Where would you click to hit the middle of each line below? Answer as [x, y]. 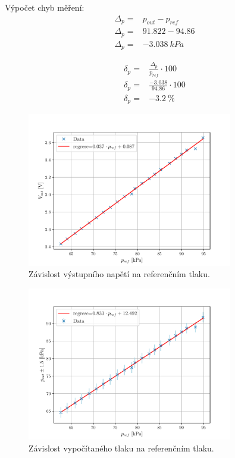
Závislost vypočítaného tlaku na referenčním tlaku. [121, 448]
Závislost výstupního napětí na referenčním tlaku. [119, 274]
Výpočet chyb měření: [45, 7]
